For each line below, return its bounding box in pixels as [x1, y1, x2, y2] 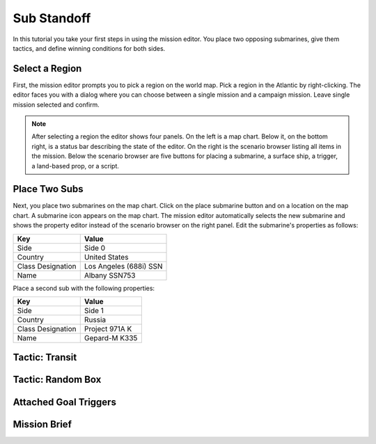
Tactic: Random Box [13, 374, 102, 386]
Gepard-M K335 [84, 333, 138, 343]
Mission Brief [13, 418, 72, 430]
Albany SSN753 [84, 270, 136, 280]
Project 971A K [84, 324, 132, 334]
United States [84, 252, 129, 262]
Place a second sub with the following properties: [13, 284, 155, 292]
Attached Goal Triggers [13, 396, 116, 408]
